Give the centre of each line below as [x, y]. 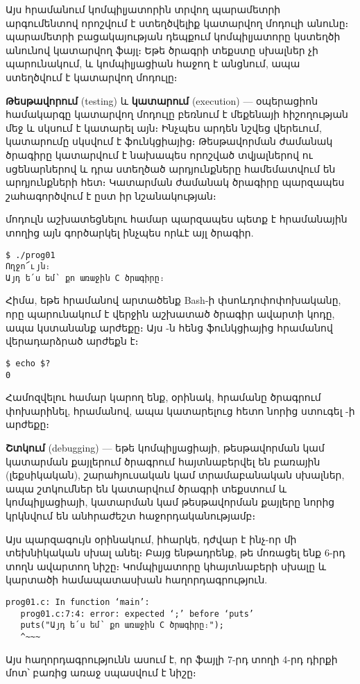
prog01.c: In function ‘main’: [78, 602]
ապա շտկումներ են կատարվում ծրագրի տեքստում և [146, 488]
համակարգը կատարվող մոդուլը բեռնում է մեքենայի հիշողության [177, 114]
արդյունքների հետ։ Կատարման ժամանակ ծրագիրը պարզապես [175, 182]
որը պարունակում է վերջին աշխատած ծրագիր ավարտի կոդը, [170, 314]
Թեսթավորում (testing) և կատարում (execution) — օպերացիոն [162, 100]
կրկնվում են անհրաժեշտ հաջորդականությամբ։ [131, 515]
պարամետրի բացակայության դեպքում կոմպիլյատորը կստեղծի [173, 36]
